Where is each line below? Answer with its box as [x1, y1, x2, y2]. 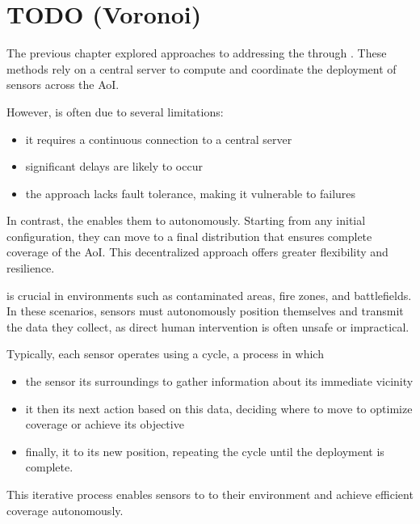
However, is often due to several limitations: [6, 103, 224, 120]
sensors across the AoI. [6, 76, 120, 93]
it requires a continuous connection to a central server [25, 130, 292, 147]
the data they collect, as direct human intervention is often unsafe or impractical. [6, 318, 409, 335]
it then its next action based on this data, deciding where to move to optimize [25, 399, 413, 416]
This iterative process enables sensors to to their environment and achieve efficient [6, 486, 414, 502]
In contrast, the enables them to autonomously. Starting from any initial [6, 212, 366, 229]
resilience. [6, 260, 55, 277]
